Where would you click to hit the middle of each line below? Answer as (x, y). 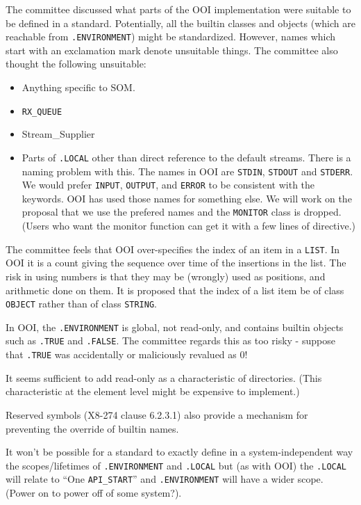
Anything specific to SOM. (78, 87)
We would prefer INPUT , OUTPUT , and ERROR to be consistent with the (168, 185)
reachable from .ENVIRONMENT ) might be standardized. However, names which (171, 37)
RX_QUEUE (42, 112)
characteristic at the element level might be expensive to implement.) (153, 391)
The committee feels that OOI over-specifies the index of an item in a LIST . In (173, 249)
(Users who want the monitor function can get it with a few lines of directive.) (189, 226)
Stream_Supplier (58, 134)
